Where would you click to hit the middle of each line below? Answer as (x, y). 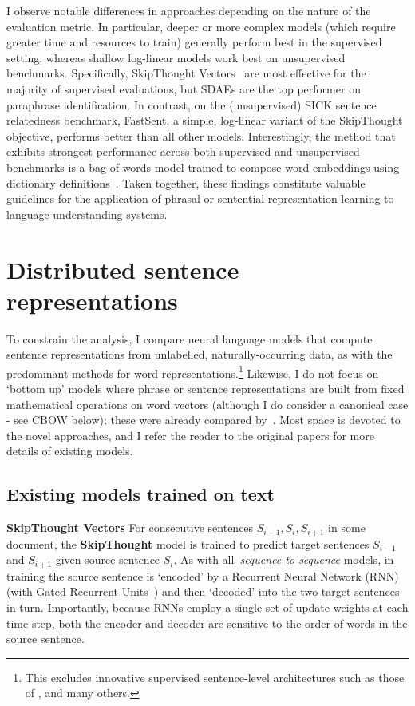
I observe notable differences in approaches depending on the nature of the (189, 10)
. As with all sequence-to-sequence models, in (284, 559)
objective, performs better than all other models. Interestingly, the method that (201, 135)
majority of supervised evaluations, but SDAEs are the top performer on (184, 88)
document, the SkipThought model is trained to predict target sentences (188, 543)
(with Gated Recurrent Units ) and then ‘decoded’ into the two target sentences (203, 591)
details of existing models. (70, 451)
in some (347, 528)
